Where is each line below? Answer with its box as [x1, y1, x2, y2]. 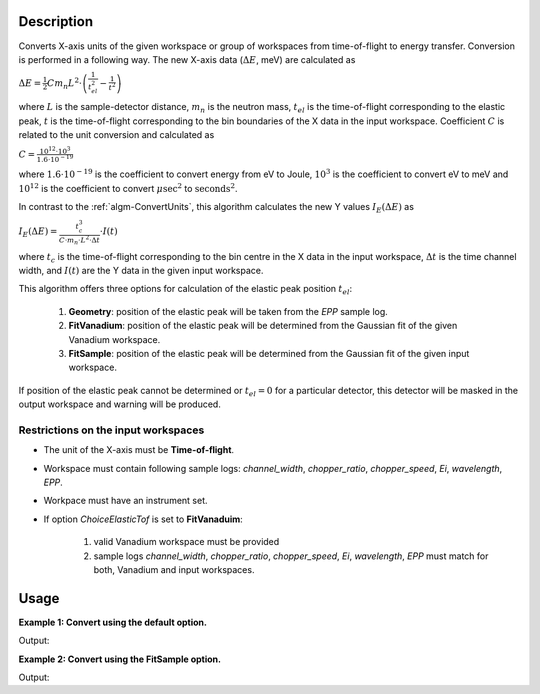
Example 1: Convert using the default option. [18, 616, 207, 628]
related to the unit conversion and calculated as [18, 129, 215, 141]
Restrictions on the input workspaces [18, 423, 205, 437]
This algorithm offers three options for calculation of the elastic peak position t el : [18, 283, 353, 297]
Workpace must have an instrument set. [43, 495, 209, 507]
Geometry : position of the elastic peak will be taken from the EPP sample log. [68, 305, 389, 317]
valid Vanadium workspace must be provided [93, 536, 280, 548]
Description [18, 13, 94, 30]
